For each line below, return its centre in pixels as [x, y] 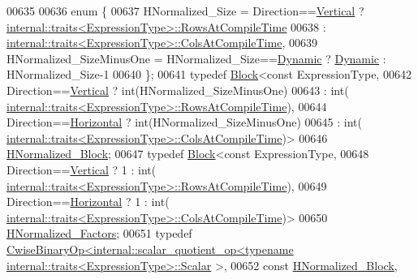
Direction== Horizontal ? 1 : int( [88, 202]
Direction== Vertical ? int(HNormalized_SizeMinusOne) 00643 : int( [178, 90]
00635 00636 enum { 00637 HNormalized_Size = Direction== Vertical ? [185, 11]
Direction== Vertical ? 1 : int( [82, 169]
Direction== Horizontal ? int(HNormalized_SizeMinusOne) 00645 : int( [184, 122]
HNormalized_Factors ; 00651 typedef [99, 233]
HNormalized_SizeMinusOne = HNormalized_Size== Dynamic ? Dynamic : [196, 58]
